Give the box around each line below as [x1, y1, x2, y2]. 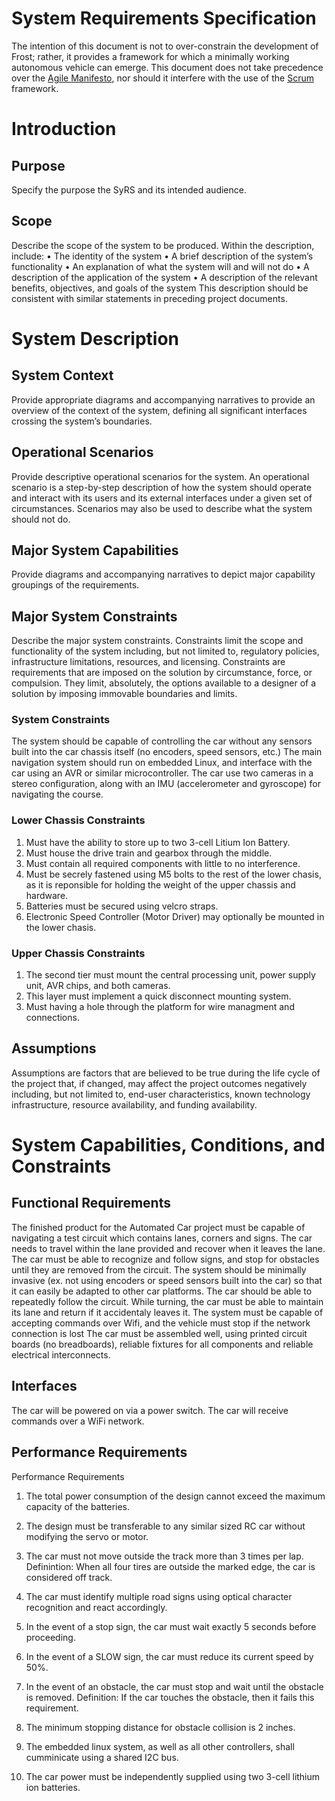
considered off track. [25, 1571, 113, 1583]
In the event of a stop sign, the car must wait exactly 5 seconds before [25, 1620, 317, 1632]
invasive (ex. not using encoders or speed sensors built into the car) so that [11, 1274, 323, 1286]
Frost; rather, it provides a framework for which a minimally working [11, 50, 290, 62]
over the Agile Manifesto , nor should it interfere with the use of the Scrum [11, 72, 314, 84]
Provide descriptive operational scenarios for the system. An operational [11, 470, 310, 482]
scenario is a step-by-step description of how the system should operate [11, 481, 312, 493]
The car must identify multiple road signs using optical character [25, 1590, 293, 1602]
